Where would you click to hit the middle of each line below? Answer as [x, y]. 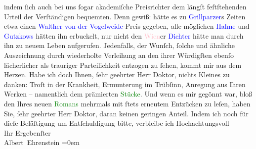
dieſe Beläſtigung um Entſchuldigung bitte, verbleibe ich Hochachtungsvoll [117, 123]
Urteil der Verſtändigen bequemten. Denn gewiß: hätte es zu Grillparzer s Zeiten [125, 16]
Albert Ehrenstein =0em [42, 142]
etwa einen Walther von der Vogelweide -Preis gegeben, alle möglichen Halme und [127, 26]
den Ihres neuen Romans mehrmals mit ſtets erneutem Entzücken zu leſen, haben [127, 103]
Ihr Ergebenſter [27, 132]
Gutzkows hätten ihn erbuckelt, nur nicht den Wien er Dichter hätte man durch [124, 35]
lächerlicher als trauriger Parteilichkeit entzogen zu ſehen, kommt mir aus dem [123, 65]
